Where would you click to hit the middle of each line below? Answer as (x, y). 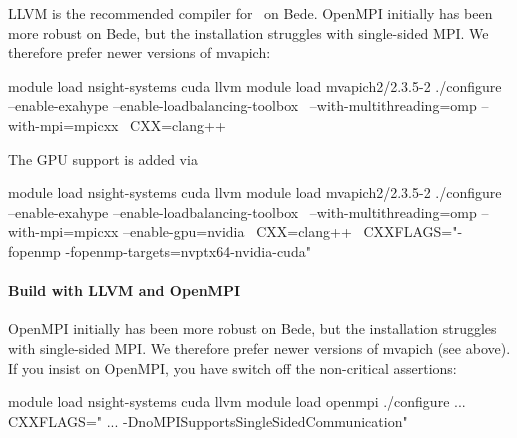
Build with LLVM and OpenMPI (124, 290)
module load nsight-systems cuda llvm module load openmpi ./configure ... (237, 401)
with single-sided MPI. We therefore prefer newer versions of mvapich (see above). (259, 347)
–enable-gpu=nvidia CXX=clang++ (237, 231)
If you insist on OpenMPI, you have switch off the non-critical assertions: (232, 367)
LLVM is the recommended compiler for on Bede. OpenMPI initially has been (250, 13)
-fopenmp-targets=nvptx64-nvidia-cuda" (188, 250)
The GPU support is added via (103, 158)
